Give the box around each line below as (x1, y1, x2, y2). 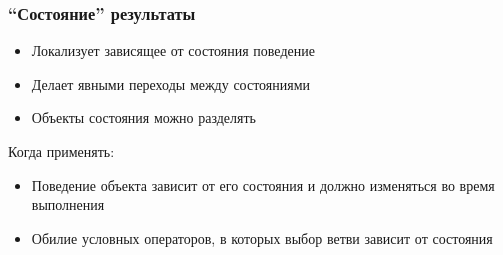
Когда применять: (8, 141, 115, 161)
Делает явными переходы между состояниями (31, 73, 311, 94)
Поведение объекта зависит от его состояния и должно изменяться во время (31, 174, 495, 195)
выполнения (31, 194, 105, 215)
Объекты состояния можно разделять (31, 107, 257, 128)
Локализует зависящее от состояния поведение (31, 40, 315, 61)
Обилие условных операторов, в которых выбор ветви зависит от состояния (31, 227, 493, 248)
